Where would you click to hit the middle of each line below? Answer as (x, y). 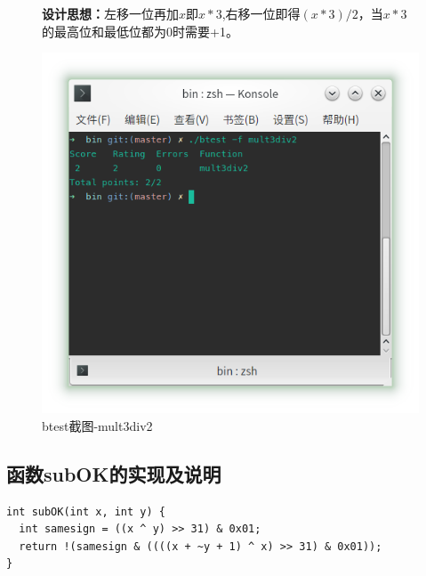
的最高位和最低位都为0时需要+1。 (140, 31)
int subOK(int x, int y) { (86, 511)
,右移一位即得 (261, 13)
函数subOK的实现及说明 (114, 473)
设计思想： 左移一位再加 (110, 13)
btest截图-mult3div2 (97, 425)
